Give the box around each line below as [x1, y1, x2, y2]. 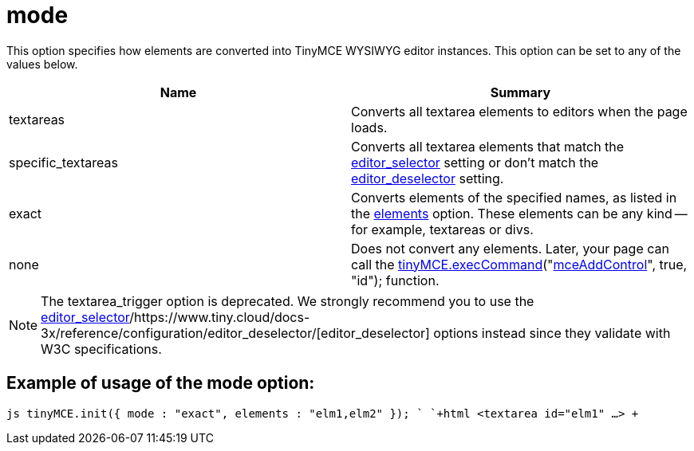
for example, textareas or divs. [351, 221, 534, 237]
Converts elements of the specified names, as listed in [351, 189, 677, 206]
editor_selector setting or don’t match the [351, 154, 599, 171]
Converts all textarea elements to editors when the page [351, 103, 688, 120]
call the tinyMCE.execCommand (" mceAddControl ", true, [351, 256, 688, 273]
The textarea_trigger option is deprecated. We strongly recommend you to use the [41, 292, 534, 309]
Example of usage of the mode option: [6, 373, 315, 394]
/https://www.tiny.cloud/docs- [129, 308, 310, 325]
